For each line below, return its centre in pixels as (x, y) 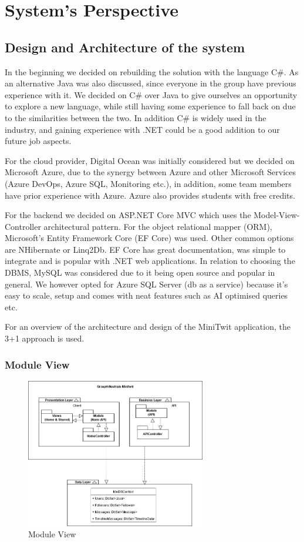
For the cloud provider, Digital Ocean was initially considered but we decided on (150, 160)
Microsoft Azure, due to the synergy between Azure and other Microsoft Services (151, 172)
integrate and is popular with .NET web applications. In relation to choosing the (150, 261)
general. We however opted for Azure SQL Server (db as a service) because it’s (146, 284)
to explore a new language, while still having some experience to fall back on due (150, 106)
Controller (23, 226)
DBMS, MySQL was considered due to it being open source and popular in (140, 272)
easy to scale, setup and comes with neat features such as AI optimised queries (146, 295)
